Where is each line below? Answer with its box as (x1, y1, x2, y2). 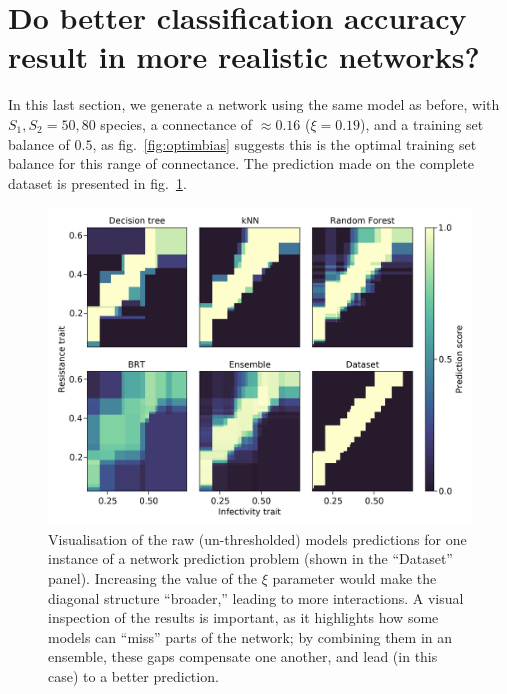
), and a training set (360, 113, 484, 134)
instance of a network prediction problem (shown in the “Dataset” (48, 548, 453, 569)
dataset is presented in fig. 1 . (8, 172, 187, 193)
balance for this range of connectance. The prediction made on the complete (8, 153, 475, 174)
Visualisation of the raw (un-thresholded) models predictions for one (48, 528, 467, 549)
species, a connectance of (100, 113, 253, 134)
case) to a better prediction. (48, 666, 219, 687)
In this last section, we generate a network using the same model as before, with (8, 94, 500, 115)
